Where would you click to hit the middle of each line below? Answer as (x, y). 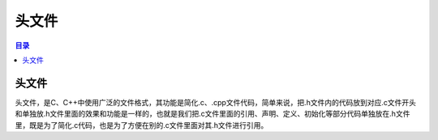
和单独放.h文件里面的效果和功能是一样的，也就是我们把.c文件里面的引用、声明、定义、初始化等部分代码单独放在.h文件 (213, 114)
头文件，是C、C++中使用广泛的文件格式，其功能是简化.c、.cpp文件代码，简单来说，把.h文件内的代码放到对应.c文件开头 (216, 102)
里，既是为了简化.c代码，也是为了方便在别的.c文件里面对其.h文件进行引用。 (142, 125)
